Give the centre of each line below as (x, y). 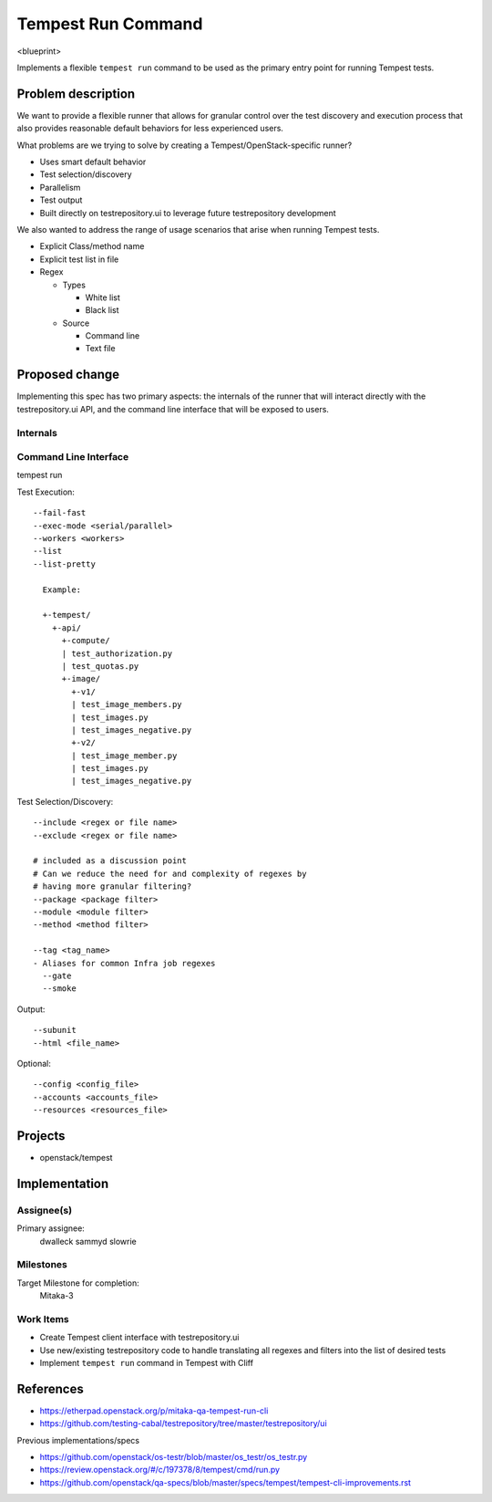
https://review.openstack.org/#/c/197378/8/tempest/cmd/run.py (160, 1470)
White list (102, 297)
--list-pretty (64, 564)
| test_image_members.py (127, 704)
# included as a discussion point (110, 861)
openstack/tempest (76, 1157)
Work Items (43, 1319)
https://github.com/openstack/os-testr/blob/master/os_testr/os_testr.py (174, 1457)
